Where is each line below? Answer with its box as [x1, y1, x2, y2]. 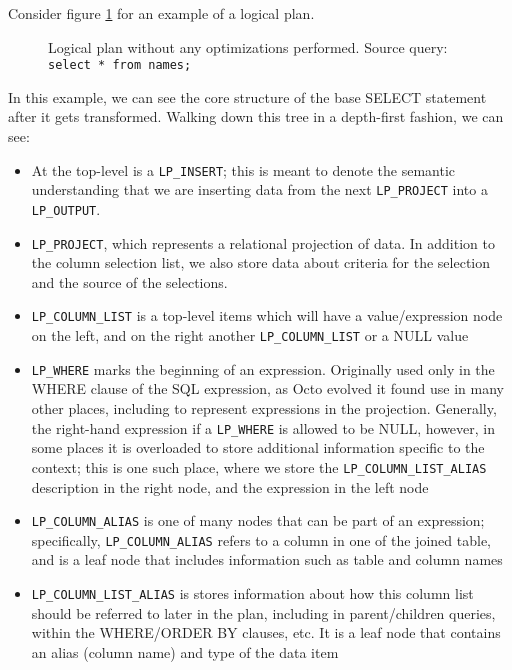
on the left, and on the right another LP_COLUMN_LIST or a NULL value [31, 325, 469, 346]
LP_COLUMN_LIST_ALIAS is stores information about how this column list [31, 583, 474, 603]
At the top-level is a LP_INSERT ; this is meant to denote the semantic [31, 159, 456, 180]
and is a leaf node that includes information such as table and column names [31, 549, 503, 570]
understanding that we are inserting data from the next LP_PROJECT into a [31, 179, 488, 200]
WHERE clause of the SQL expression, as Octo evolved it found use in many [31, 378, 504, 399]
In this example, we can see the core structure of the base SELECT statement [8, 86, 487, 107]
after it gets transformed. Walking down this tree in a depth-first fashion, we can [8, 106, 504, 127]
